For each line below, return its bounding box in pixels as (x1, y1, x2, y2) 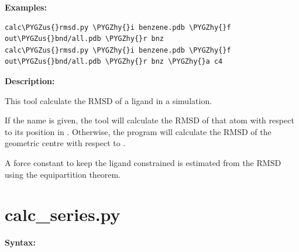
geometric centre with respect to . (5, 137, 126, 149)
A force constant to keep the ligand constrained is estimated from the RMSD (5, 156, 281, 168)
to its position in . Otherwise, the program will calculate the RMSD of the (5, 125, 271, 137)
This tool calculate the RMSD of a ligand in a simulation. (5, 94, 212, 106)
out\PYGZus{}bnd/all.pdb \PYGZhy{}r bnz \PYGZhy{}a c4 (5, 57, 223, 66)
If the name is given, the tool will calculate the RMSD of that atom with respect (5, 114, 294, 126)
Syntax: (5, 236, 36, 248)
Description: (5, 74, 55, 87)
